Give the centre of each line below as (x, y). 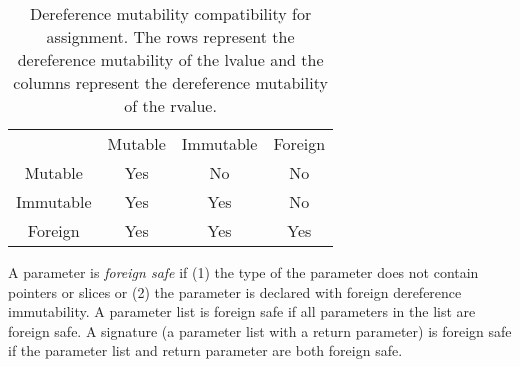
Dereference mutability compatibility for (170, 13)
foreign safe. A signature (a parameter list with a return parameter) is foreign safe (260, 330)
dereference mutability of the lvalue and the (170, 59)
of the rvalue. (170, 105)
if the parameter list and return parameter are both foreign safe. (205, 350)
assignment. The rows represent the (170, 36)
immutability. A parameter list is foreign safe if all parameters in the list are (242, 311)
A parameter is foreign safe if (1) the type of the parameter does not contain (243, 272)
